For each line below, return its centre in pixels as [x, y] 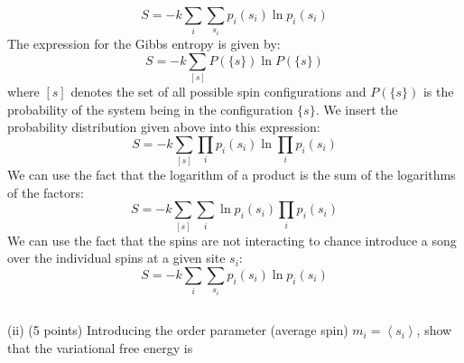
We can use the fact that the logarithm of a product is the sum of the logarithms [232, 175]
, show [434, 330]
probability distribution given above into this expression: [164, 127]
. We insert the [357, 109]
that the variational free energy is [100, 347]
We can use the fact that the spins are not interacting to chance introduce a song [232, 240]
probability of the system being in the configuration [150, 109]
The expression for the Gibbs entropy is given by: [144, 44]
